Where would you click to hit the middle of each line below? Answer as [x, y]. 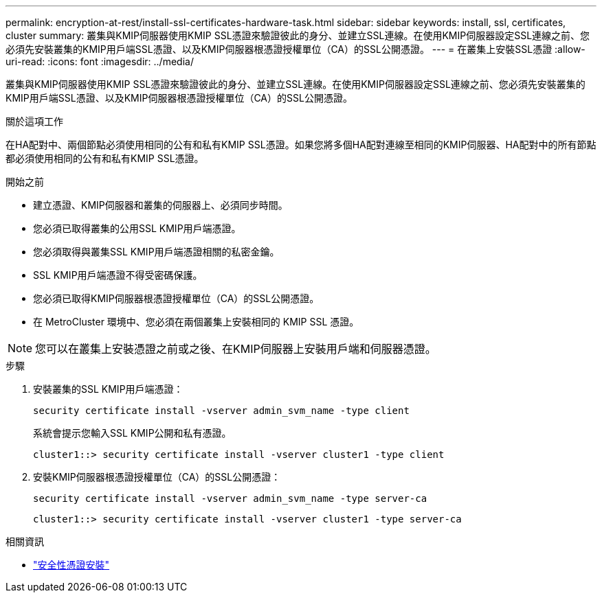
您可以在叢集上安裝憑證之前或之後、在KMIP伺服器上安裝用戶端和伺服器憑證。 [236, 349]
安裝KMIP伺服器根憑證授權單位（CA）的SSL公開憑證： [157, 477]
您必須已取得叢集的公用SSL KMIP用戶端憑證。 [137, 228]
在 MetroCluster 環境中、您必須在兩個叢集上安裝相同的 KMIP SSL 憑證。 [196, 322]
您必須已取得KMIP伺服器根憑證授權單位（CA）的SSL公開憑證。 [176, 298]
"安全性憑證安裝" [71, 565]
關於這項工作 [34, 121]
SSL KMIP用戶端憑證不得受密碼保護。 [118, 275]
